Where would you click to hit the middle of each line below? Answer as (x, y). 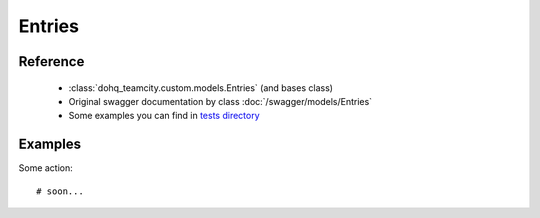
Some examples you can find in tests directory (164, 116)
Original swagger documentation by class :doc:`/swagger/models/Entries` (220, 101)
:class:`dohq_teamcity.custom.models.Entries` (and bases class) (201, 87)
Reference (51, 61)
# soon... (60, 191)
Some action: (46, 168)
